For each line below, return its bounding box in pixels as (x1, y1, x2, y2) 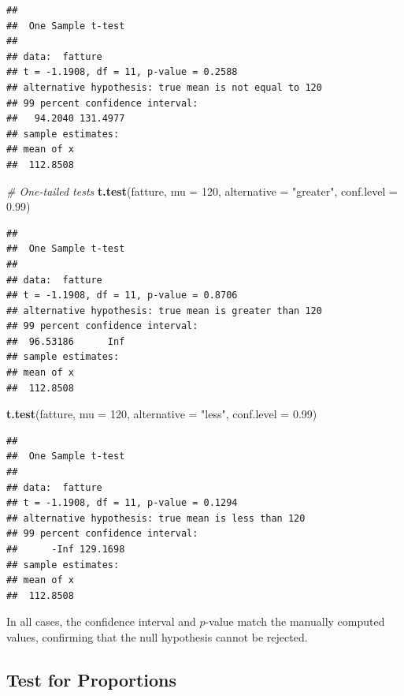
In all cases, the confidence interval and (6, 613, 196, 630)
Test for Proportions (6, 667, 177, 691)
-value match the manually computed (205, 613, 385, 630)
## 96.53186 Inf (6, 335, 125, 347)
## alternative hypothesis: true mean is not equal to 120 (6, 81, 322, 93)
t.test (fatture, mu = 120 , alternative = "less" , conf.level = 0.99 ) (6, 406, 317, 422)
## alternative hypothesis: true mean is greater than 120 (6, 305, 322, 316)
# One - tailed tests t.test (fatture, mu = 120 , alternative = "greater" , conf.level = (6, 182, 398, 199)
